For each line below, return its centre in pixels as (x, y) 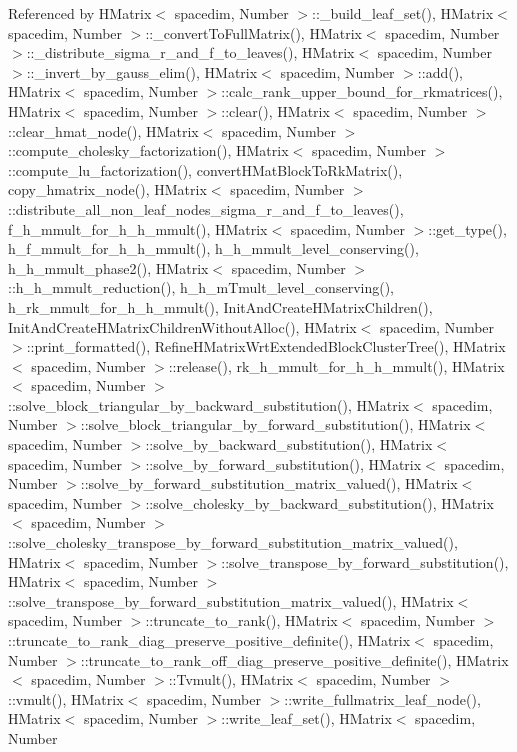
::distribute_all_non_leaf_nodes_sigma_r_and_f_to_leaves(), (206, 208)
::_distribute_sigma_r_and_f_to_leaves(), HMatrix (190, 52)
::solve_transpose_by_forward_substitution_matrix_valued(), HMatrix (231, 600)
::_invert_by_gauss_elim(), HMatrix (142, 71)
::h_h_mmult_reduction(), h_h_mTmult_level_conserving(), (201, 287)
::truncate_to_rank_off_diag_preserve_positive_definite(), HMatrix (294, 659)
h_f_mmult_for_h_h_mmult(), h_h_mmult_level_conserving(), (213, 248)
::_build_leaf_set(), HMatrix (403, 13)
